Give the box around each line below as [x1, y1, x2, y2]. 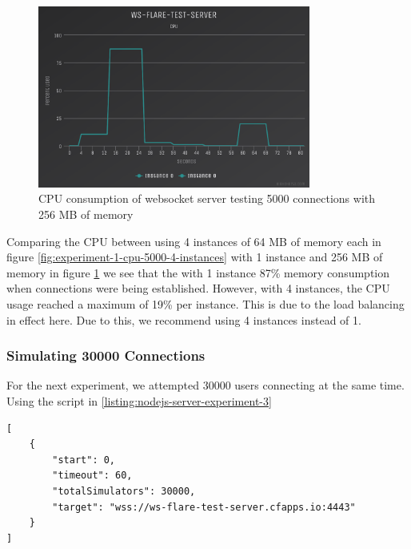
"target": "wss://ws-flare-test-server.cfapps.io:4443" [52, 501, 356, 513]
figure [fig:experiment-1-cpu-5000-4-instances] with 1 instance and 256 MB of [6, 248, 383, 265]
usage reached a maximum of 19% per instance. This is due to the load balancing [6, 296, 405, 313]
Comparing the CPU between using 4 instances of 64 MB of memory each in [6, 232, 381, 249]
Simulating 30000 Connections [6, 345, 205, 365]
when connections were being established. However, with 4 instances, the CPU [6, 280, 390, 297]
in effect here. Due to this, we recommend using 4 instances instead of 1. [6, 311, 361, 328]
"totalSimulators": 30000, [52, 486, 196, 498]
